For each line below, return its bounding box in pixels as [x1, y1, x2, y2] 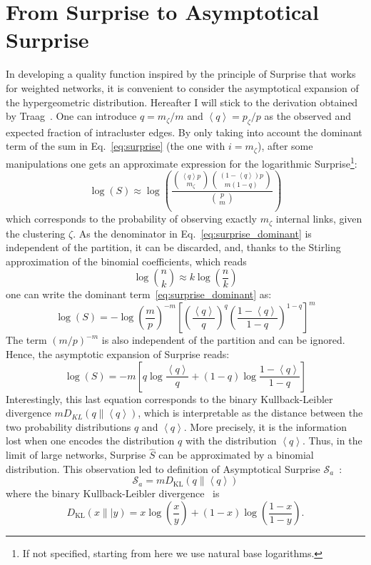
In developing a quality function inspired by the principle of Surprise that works [6, 66, 356, 81]
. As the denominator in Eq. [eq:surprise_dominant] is [73, 225, 312, 240]
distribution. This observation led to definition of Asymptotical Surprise [6, 461, 320, 476]
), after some [257, 138, 313, 153]
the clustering [6, 225, 66, 240]
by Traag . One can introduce [6, 108, 137, 123]
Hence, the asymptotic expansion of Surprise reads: [6, 347, 230, 362]
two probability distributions [6, 419, 131, 434]
